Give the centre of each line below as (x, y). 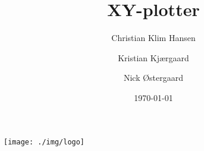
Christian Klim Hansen (153, 38)
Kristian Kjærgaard (153, 57)
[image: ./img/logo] (44, 142)
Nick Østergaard (153, 78)
